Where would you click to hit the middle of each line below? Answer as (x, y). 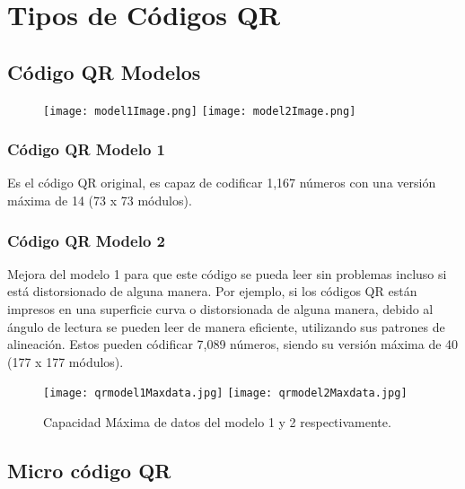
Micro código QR (89, 471)
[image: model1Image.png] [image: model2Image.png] (200, 111)
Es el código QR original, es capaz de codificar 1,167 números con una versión (222, 183)
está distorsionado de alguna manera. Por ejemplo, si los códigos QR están (212, 291)
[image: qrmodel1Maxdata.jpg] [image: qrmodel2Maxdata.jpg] (225, 393)
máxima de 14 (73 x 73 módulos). (100, 201)
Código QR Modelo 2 (86, 240)
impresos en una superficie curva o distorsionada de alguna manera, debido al (220, 309)
